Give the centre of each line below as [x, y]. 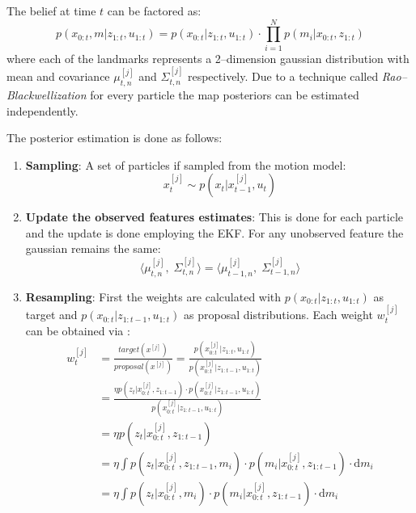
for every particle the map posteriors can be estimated [225, 94]
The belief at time [51, 11]
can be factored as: [154, 11]
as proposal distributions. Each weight [278, 315]
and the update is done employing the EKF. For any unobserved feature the [214, 232]
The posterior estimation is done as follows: [115, 138]
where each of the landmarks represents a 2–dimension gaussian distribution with [208, 58]
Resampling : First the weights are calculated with [153, 296]
